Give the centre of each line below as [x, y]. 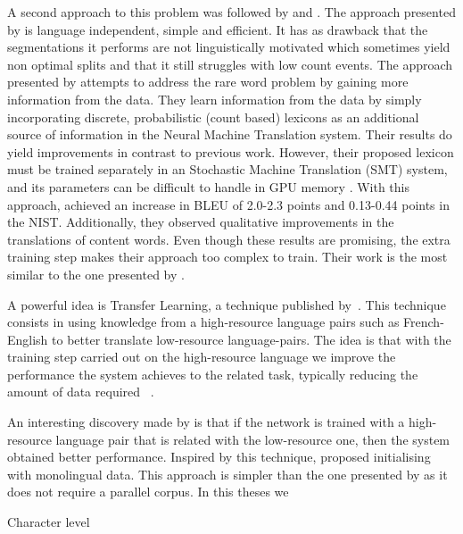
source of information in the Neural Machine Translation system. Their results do [230, 134]
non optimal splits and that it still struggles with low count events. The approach [230, 64]
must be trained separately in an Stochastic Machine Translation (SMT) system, [227, 169]
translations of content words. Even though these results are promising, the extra [229, 239]
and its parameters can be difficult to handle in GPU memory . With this [208, 186]
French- [424, 322]
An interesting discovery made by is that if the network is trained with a [206, 422]
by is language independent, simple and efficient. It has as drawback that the [218, 29]
